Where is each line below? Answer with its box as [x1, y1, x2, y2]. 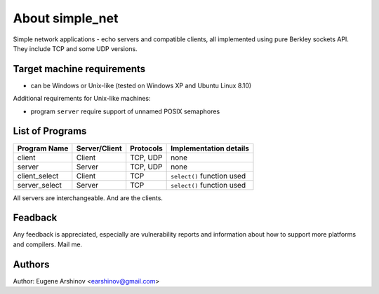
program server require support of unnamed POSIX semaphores [30, 107, 220, 115]
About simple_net [13, 10, 119, 26]
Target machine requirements [13, 63, 146, 75]
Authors [13, 258, 50, 270]
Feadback [13, 212, 58, 224]
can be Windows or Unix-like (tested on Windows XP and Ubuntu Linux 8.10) [30, 81, 252, 90]
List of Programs [13, 125, 87, 137]
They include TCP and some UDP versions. [13, 44, 138, 52]
